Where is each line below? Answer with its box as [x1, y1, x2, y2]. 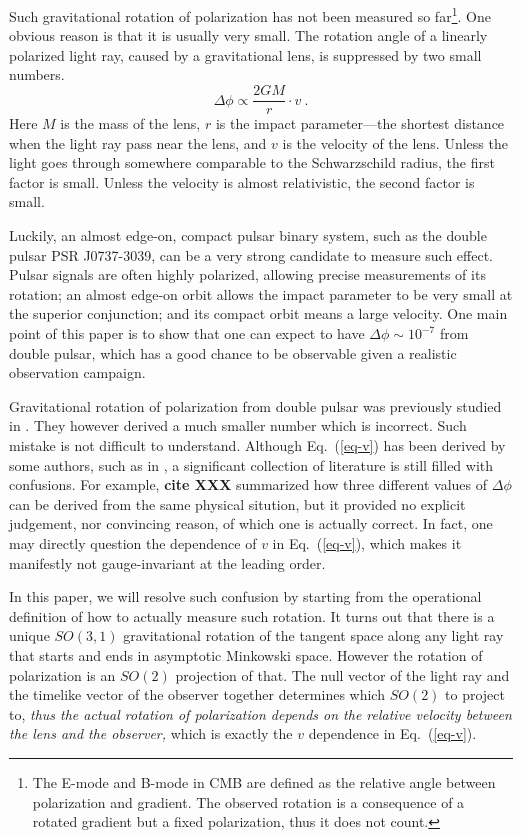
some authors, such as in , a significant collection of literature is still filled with [9, 454, 494, 475]
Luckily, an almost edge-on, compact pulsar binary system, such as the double [9, 225, 487, 246]
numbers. [9, 64, 65, 85]
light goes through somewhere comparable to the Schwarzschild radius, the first [9, 152, 495, 173]
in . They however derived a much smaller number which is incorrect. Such [9, 415, 467, 436]
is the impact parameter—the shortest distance [215, 113, 505, 134]
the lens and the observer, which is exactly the [9, 723, 293, 744]
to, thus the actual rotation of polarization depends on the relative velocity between [9, 703, 512, 724]
